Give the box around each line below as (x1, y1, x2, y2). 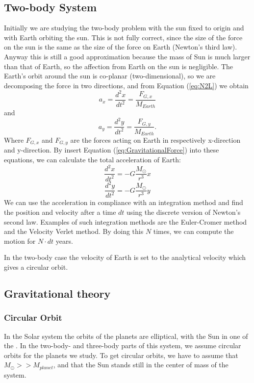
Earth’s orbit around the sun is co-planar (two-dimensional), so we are (4, 71, 216, 81)
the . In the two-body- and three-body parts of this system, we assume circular (4, 340, 241, 351)
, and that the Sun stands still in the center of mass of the (53, 359, 229, 370)
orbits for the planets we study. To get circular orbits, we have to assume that (4, 350, 238, 360)
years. (55, 235, 73, 246)
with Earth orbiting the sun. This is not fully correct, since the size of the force (4, 32, 243, 42)
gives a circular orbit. (4, 262, 68, 272)
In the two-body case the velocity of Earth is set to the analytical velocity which (4, 252, 246, 262)
